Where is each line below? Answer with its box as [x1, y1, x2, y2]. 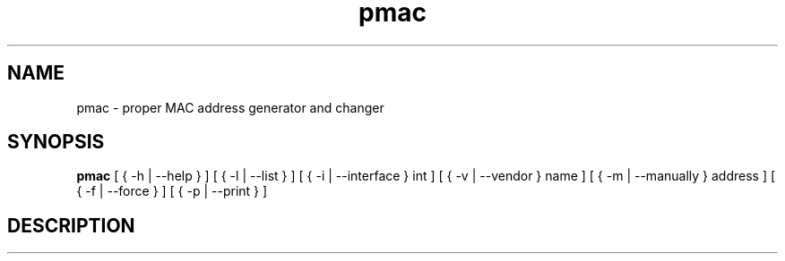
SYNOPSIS [7, 130, 105, 154]
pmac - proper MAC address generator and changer [76, 99, 384, 115]
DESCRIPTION [7, 214, 135, 237]
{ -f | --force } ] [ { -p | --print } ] [76, 183, 268, 199]
